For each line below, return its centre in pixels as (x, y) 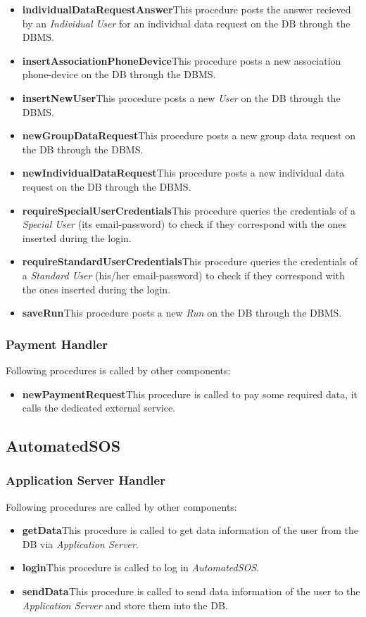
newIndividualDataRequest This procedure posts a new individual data (183, 173)
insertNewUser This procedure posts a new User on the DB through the (181, 97)
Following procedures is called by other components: (118, 370)
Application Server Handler (86, 480)
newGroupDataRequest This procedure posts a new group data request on (189, 135)
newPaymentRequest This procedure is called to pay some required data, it (190, 394)
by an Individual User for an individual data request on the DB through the (186, 23)
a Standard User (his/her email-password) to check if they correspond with (183, 275)
